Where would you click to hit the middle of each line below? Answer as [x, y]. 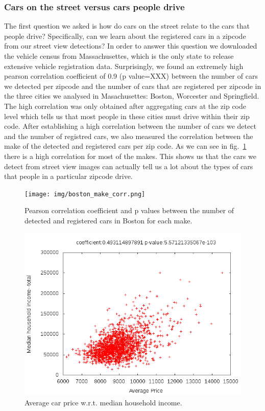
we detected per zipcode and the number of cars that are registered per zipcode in [133, 86]
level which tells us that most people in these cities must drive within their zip [127, 116]
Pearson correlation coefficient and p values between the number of [129, 210]
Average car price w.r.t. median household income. [103, 403]
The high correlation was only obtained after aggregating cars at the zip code [125, 106]
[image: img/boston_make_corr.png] [85, 194]
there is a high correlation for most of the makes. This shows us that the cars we [130, 156]
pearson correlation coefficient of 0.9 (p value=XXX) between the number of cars [131, 76]
